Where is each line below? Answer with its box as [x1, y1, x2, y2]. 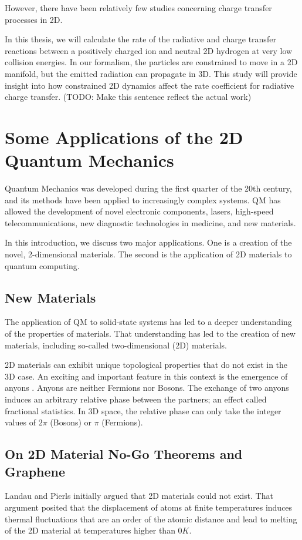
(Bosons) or [50, 416, 92, 428]
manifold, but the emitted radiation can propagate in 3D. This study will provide [5, 67, 297, 79]
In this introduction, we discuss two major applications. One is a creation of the [5, 236, 292, 249]
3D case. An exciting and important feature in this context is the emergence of [5, 370, 288, 382]
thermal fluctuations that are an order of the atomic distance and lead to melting [5, 512, 297, 525]
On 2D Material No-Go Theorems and [5, 445, 243, 463]
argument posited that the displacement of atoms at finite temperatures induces [5, 501, 293, 513]
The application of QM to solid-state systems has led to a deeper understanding [5, 316, 292, 328]
